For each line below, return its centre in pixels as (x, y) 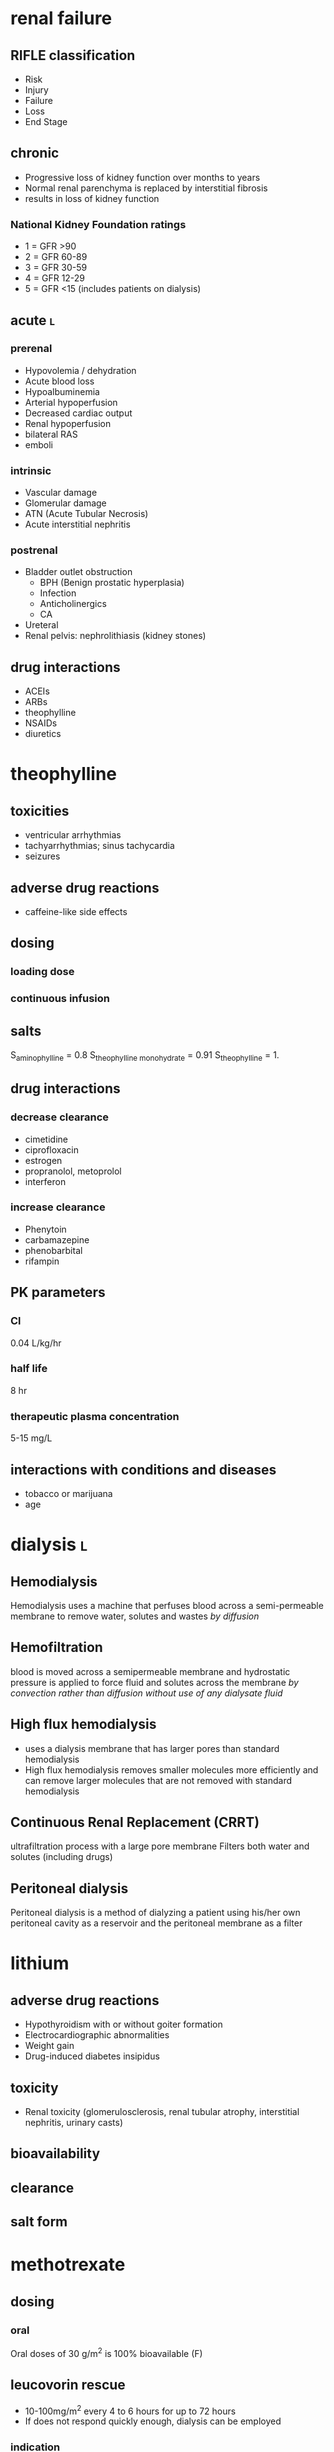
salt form (39, 2222)
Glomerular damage (65, 503)
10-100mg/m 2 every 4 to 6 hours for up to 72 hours (130, 2410)
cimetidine (46, 1139)
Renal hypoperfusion (68, 423)
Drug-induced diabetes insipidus (92, 2056)
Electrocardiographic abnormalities (97, 2035)
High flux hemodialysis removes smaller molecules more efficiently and (171, 1769)
